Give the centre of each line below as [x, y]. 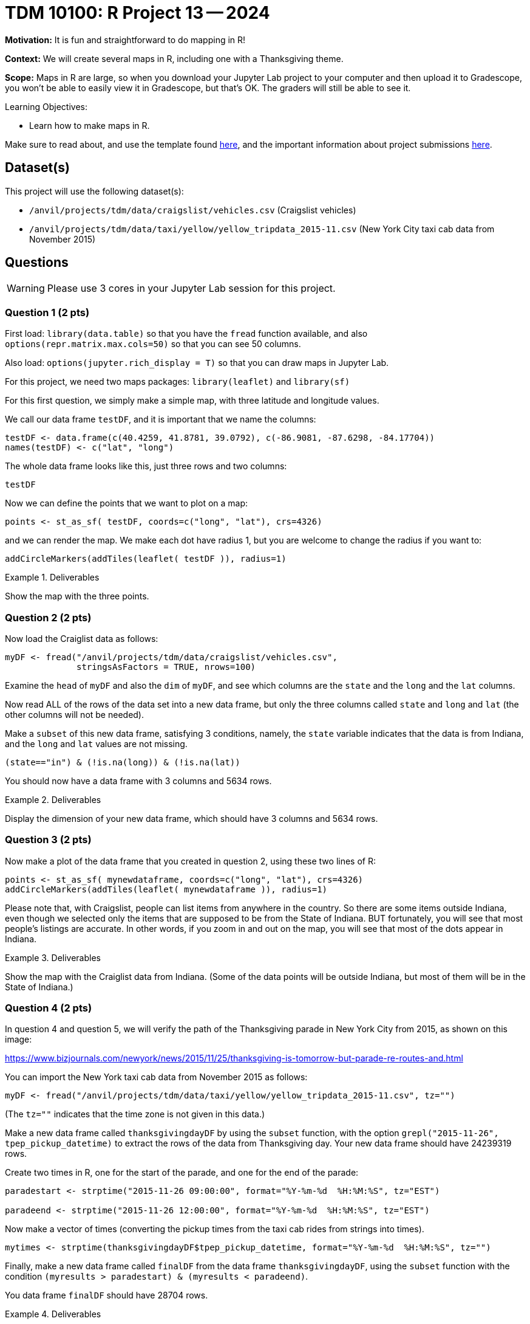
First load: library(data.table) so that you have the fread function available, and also [186, 334]
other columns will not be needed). [75, 714]
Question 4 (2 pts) [49, 1008]
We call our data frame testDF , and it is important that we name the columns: [161, 419]
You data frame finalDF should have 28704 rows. [107, 1295]
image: [19, 1040]
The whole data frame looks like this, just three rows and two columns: [146, 466]
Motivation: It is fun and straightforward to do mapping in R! [125, 40]
